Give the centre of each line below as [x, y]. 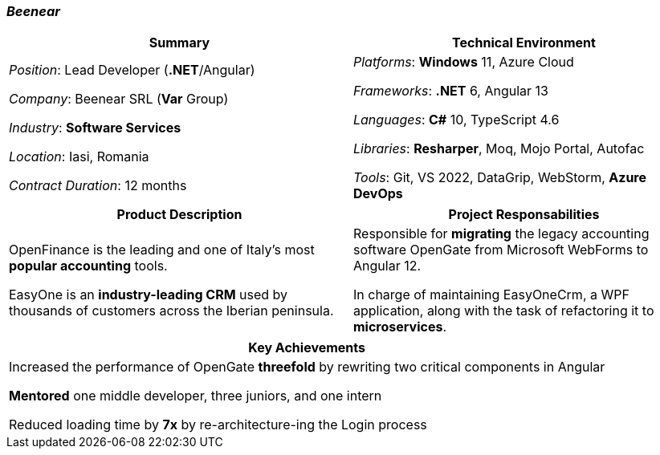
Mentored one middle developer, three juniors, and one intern [196, 396]
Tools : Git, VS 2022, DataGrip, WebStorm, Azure [500, 178]
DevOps [378, 194]
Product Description [179, 215]
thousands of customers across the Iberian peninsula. [171, 311]
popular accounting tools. [88, 266]
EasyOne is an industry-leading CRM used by [149, 295]
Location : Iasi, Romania [79, 157]
